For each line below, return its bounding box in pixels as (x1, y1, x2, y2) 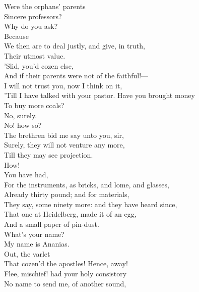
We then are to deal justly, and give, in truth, (4, 40, 145, 51)
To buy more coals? (4, 100, 64, 110)
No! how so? (4, 120, 42, 130)
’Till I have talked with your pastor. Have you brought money (4, 90, 195, 101)
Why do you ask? (4, 21, 58, 31)
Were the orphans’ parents (4, 1, 86, 11)
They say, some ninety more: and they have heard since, (4, 199, 177, 209)
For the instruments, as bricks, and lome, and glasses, (4, 179, 169, 189)
